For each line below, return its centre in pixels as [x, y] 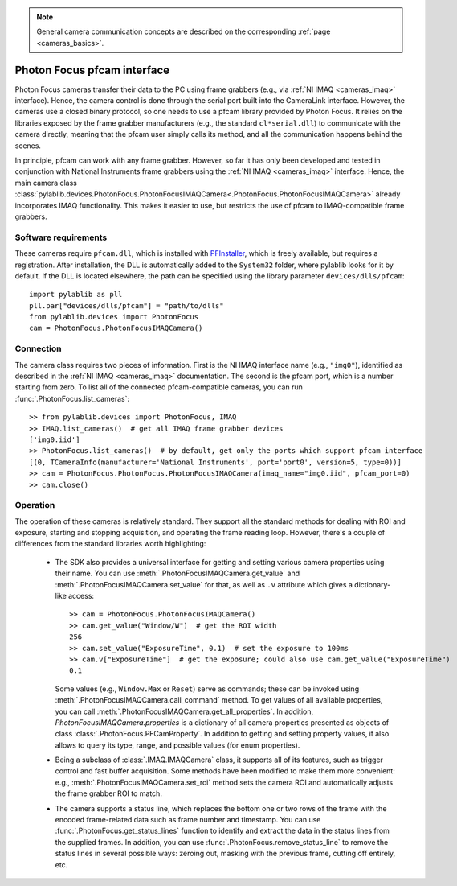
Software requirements [61, 237]
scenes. [28, 146]
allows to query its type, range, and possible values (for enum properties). [177, 745]
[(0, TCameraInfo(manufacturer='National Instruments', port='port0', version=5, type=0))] [215, 462]
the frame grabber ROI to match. [108, 793]
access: [82, 596]
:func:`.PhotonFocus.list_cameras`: [72, 398]
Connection [38, 348]
